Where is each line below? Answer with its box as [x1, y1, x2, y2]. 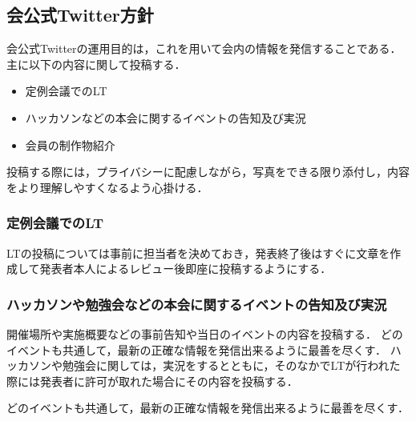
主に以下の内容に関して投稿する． [6, 55, 186, 72]
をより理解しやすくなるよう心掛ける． [6, 178, 208, 195]
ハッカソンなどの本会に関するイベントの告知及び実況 [25, 109, 306, 126]
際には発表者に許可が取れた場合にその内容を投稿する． [6, 372, 298, 389]
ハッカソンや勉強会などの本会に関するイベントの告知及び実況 [6, 294, 387, 314]
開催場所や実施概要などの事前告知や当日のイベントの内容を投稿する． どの [6, 325, 403, 342]
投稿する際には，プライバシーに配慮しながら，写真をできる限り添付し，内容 [6, 163, 410, 180]
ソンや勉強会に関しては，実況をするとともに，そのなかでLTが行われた [28, 357, 401, 374]
